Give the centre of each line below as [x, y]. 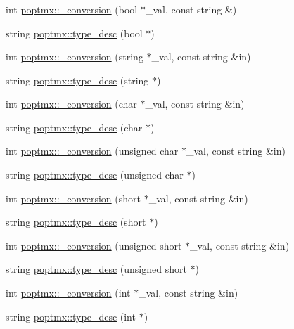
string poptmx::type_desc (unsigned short [96, 269]
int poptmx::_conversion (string [75, 57]
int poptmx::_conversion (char [71, 104]
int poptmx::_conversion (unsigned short [94, 245]
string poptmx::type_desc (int [71, 316]
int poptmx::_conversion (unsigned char [92, 151]
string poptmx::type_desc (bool [74, 33]
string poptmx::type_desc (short [76, 222]
